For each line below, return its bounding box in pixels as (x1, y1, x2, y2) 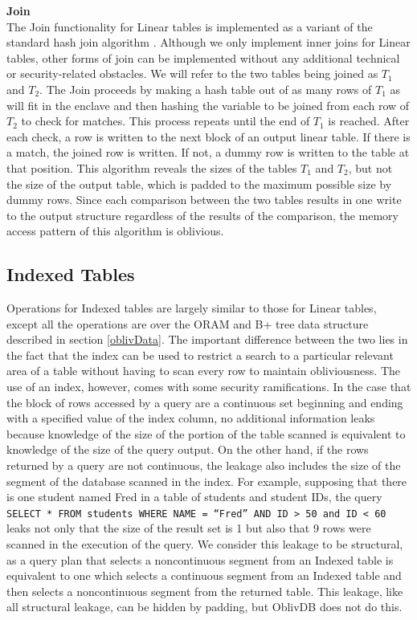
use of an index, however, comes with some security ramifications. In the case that (6, 378, 411, 395)
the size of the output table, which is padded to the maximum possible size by (6, 175, 392, 192)
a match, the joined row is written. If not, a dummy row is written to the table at (6, 144, 410, 161)
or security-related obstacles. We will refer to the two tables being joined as (6, 65, 378, 82)
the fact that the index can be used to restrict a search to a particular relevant (6, 346, 394, 363)
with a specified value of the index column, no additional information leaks (6, 410, 375, 426)
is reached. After (328, 112, 410, 129)
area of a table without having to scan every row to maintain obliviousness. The (6, 362, 401, 379)
